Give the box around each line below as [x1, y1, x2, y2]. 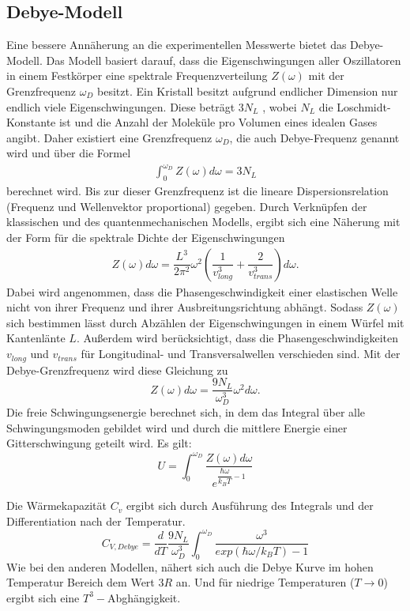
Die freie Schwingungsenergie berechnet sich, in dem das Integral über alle [6, 404, 366, 421]
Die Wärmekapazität [6, 497, 107, 514]
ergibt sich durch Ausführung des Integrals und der [126, 497, 374, 514]
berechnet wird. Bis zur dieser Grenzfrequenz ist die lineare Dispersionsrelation [6, 183, 389, 199]
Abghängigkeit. [107, 589, 181, 605]
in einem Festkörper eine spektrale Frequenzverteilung [6, 67, 268, 84]
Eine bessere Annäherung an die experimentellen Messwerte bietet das [6, 36, 347, 53]
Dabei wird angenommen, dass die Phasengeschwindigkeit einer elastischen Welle [6, 283, 398, 300]
